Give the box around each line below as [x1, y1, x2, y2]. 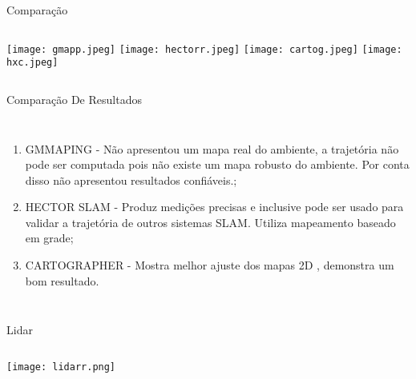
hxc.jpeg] [6, 57, 59, 69]
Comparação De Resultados [6, 90, 142, 107]
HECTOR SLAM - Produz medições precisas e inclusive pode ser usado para [25, 198, 404, 215]
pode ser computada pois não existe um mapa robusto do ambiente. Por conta [25, 156, 410, 173]
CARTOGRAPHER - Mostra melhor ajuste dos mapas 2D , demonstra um [25, 257, 394, 273]
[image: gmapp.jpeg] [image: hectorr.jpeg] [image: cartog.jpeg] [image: [6, 43, 402, 55]
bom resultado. [25, 272, 99, 289]
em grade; [25, 229, 74, 246]
